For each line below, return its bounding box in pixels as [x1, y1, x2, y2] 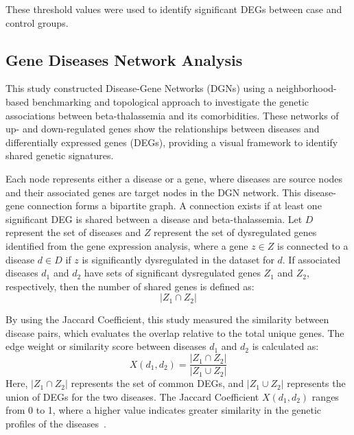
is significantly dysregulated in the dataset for [82, 252, 274, 266]
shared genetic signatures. [5, 148, 114, 163]
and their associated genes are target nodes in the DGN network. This [5, 185, 301, 199]
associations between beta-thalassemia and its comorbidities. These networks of [5, 108, 339, 122]
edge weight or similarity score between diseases [5, 339, 206, 353]
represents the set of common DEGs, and [71, 376, 244, 390]
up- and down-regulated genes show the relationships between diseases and [5, 121, 320, 136]
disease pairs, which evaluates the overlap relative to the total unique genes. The [5, 325, 344, 340]
